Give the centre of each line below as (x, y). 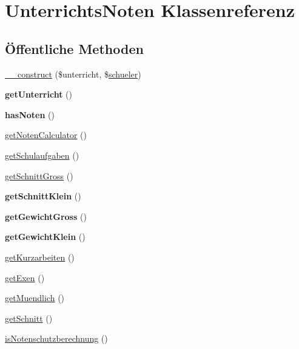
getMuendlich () (35, 298)
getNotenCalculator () (46, 135)
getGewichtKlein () (45, 237)
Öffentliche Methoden (74, 48)
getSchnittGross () (39, 175)
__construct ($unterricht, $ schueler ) (73, 74)
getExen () (25, 277)
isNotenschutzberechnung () (56, 338)
